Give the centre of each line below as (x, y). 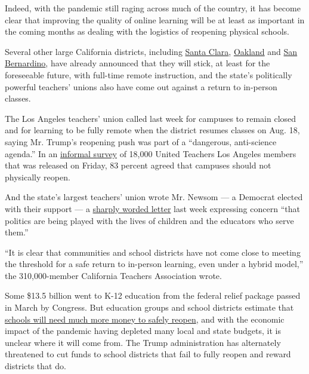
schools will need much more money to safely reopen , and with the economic (145, 319)
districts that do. (35, 366)
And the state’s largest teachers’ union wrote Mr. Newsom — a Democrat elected (154, 197)
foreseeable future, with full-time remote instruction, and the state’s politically (149, 74)
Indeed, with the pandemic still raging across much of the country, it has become (153, 8)
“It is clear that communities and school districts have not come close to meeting (153, 252)
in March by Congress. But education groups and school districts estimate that (149, 307)
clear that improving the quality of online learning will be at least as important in (155, 19)
